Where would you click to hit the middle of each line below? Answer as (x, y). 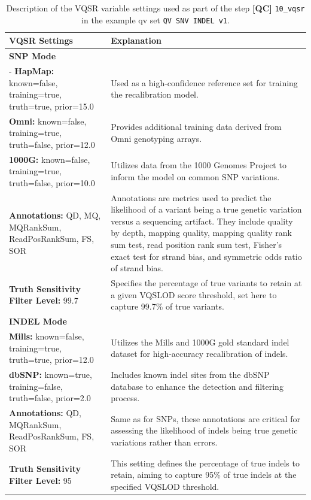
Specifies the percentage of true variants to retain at (206, 283)
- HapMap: (32, 71)
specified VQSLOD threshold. (165, 486)
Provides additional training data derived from (196, 127)
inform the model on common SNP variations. (195, 177)
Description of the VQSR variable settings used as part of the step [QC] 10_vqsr (155, 8)
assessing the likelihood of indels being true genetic (204, 430)
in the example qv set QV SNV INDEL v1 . (155, 19)
